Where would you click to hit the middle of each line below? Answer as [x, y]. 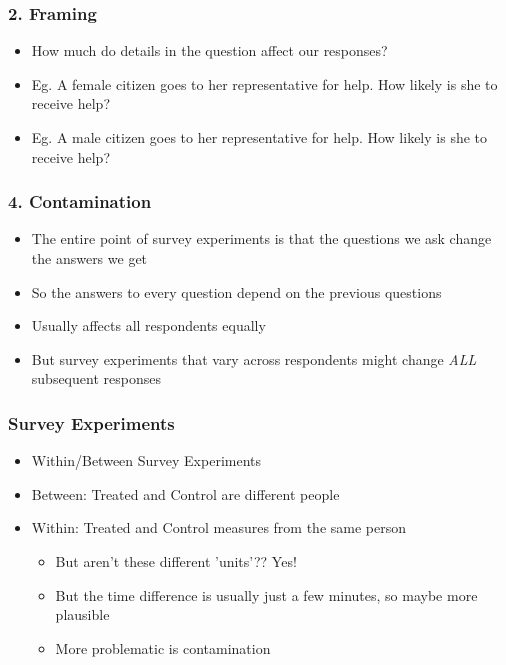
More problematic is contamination [163, 647]
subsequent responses [96, 378]
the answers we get [89, 258]
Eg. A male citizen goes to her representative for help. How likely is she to [259, 137]
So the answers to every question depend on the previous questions [236, 291]
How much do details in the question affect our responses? [209, 50]
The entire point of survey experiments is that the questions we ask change [261, 238]
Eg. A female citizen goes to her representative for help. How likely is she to [264, 83]
